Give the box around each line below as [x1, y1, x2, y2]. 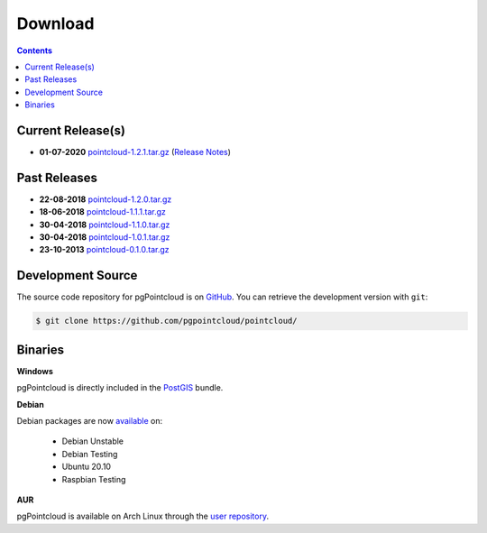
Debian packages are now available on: [16, 416, 163, 427]
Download [16, 14, 95, 33]
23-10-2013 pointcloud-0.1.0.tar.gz [39, 244, 170, 255]
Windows [16, 365, 53, 376]
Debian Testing [61, 448, 118, 459]
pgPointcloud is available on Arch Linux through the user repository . [16, 510, 270, 522]
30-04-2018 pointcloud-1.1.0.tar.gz [39, 219, 170, 230]
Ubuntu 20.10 [61, 461, 112, 473]
